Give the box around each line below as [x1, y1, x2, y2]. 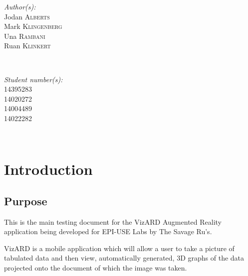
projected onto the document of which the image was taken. [4, 263, 187, 273]
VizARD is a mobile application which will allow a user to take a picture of [4, 243, 235, 253]
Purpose [4, 193, 47, 208]
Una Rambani [4, 30, 45, 41]
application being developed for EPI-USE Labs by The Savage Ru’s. [4, 226, 212, 237]
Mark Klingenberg [4, 21, 62, 31]
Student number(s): [4, 74, 63, 84]
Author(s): [4, 1, 36, 11]
